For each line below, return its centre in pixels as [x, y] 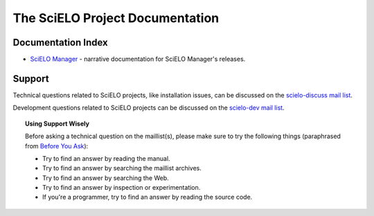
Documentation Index [60, 42]
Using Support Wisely [57, 124]
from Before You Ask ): [57, 146]
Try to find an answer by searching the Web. [106, 178]
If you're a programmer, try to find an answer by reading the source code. [148, 197]
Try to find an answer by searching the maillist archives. [122, 168]
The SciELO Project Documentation [116, 18]
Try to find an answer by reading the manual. [106, 158]
